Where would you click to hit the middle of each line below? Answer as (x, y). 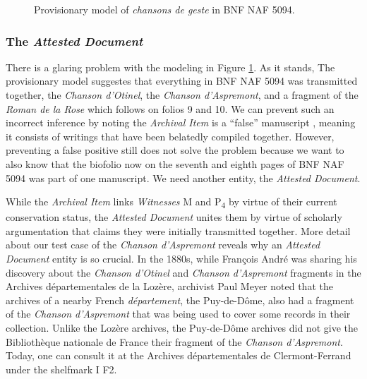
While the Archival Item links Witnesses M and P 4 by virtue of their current (172, 202)
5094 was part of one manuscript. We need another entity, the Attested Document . (183, 178)
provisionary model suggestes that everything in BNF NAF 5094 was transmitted (182, 81)
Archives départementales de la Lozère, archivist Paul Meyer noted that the (169, 286)
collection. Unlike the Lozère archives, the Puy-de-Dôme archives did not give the (182, 328)
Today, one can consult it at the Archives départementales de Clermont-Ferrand (179, 355)
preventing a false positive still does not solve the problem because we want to (175, 150)
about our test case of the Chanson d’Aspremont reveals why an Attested (163, 245)
